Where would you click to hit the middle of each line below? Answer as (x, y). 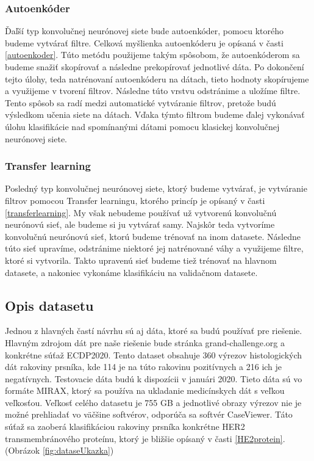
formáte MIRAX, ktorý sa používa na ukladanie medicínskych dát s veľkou (145, 390)
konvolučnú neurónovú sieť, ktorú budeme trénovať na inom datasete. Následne (153, 236)
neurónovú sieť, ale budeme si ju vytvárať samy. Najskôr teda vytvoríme (140, 224)
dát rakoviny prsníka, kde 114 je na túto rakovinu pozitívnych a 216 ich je (144, 367)
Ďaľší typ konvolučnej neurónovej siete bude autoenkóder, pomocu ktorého (145, 31)
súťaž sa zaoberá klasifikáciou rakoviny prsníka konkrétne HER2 (125, 427)
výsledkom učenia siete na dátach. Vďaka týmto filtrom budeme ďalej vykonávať (155, 114)
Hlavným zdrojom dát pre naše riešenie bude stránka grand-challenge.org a (145, 342)
